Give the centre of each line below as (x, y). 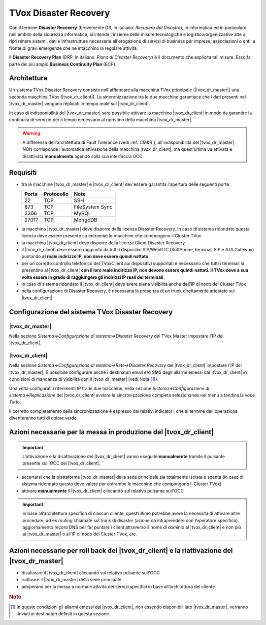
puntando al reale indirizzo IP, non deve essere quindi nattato (85, 257)
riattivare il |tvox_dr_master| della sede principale (71, 580)
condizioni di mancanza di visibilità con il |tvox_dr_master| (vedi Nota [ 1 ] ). (84, 379)
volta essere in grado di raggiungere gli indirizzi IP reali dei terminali (92, 277)
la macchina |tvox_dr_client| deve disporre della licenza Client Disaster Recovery (103, 243)
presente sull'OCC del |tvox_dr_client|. (61, 463)
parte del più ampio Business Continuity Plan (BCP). (63, 64)
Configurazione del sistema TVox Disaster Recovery (91, 312)
